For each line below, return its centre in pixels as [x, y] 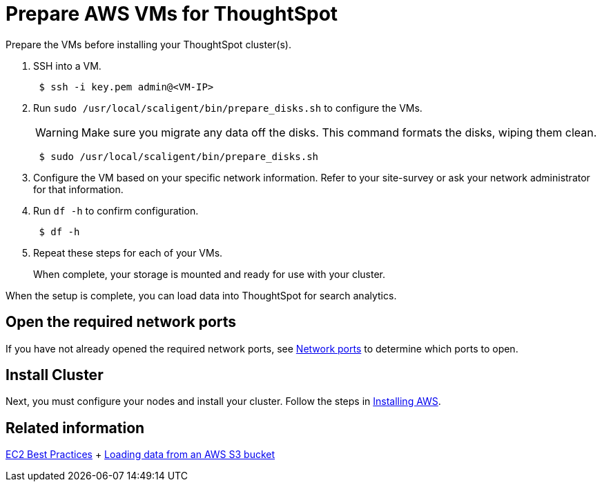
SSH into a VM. [67, 66]
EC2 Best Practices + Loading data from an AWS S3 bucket [140, 455]
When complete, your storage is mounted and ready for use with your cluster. [210, 274]
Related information [75, 428]
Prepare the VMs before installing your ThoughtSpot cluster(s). [148, 44]
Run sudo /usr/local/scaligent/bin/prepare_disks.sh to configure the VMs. [228, 108]
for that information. [78, 189]
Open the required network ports [121, 322]
